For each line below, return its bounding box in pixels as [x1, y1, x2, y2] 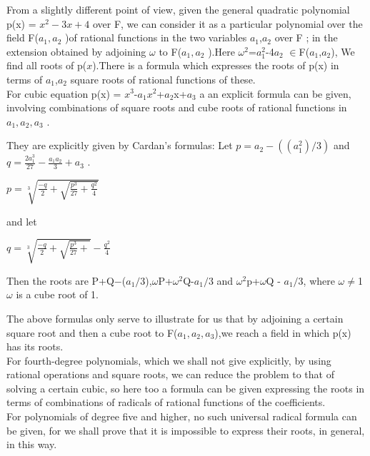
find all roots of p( [6, 58, 87, 73]
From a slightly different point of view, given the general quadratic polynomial [6, 2, 350, 16]
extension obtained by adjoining [6, 44, 146, 59]
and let [6, 213, 37, 228]
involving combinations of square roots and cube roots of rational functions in [6, 100, 347, 115]
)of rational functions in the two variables [65, 30, 247, 45]
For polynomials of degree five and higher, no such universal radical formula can [6, 409, 357, 424]
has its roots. [6, 339, 64, 354]
